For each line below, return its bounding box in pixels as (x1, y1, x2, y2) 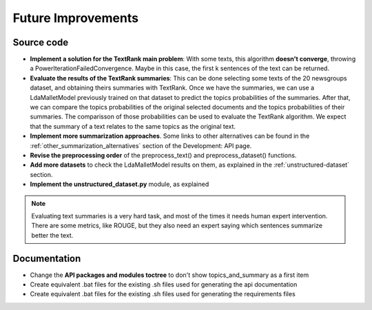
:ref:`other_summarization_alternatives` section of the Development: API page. (30, 141, 252, 149)
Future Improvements (12, 10, 139, 25)
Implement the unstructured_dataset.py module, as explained (30, 180, 209, 189)
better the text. (31, 231, 74, 239)
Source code (12, 37, 69, 48)
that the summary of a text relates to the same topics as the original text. (30, 122, 236, 130)
